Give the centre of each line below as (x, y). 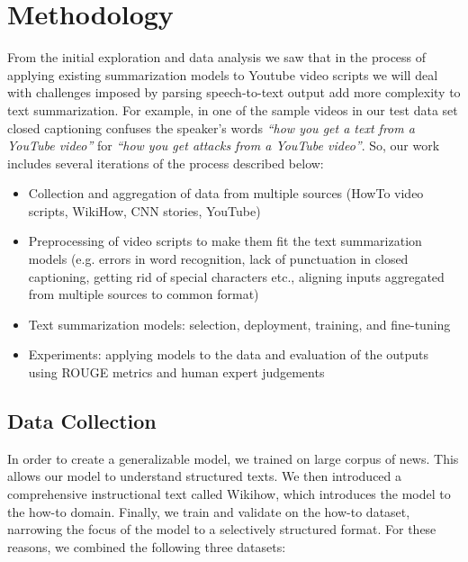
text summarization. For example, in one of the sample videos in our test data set (233, 109)
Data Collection (82, 421)
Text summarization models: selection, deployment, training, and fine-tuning (239, 324)
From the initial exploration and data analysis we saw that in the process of (217, 57)
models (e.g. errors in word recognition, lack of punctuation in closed (218, 259)
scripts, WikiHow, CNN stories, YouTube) (144, 210)
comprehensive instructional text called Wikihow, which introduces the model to (229, 494)
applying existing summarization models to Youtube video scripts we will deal (223, 74)
